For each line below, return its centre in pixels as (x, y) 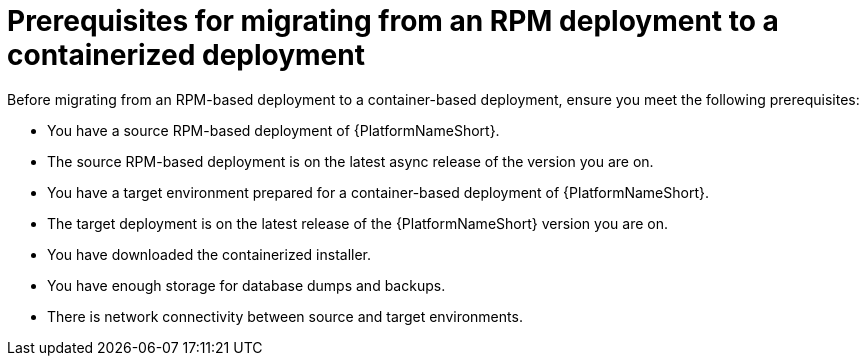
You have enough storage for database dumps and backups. (246, 285)
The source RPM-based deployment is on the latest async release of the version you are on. (350, 161)
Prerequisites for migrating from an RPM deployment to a (393, 21)
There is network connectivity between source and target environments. (285, 316)
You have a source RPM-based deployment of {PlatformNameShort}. (273, 130)
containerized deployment (186, 55)
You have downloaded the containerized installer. (209, 254)
